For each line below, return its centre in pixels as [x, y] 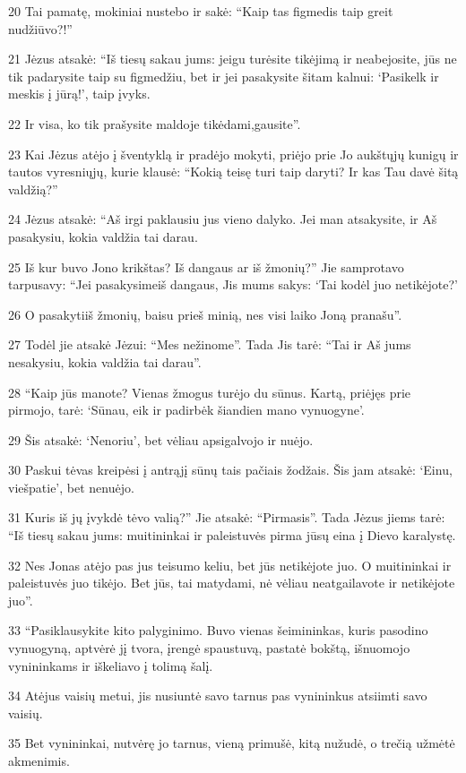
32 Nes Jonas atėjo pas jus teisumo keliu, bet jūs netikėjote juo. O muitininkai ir [230, 565]
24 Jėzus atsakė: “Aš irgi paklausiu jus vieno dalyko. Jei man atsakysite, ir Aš [223, 219]
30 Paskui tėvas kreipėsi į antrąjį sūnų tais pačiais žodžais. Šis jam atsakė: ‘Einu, [230, 470]
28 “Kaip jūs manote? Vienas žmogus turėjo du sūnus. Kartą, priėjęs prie [210, 392]
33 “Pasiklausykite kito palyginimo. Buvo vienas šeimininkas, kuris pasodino [218, 630]
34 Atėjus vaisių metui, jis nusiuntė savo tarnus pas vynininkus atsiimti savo [218, 696]
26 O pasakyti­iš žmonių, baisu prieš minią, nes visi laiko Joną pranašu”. [205, 314]
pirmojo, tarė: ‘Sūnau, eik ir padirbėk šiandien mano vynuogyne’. [186, 410]
